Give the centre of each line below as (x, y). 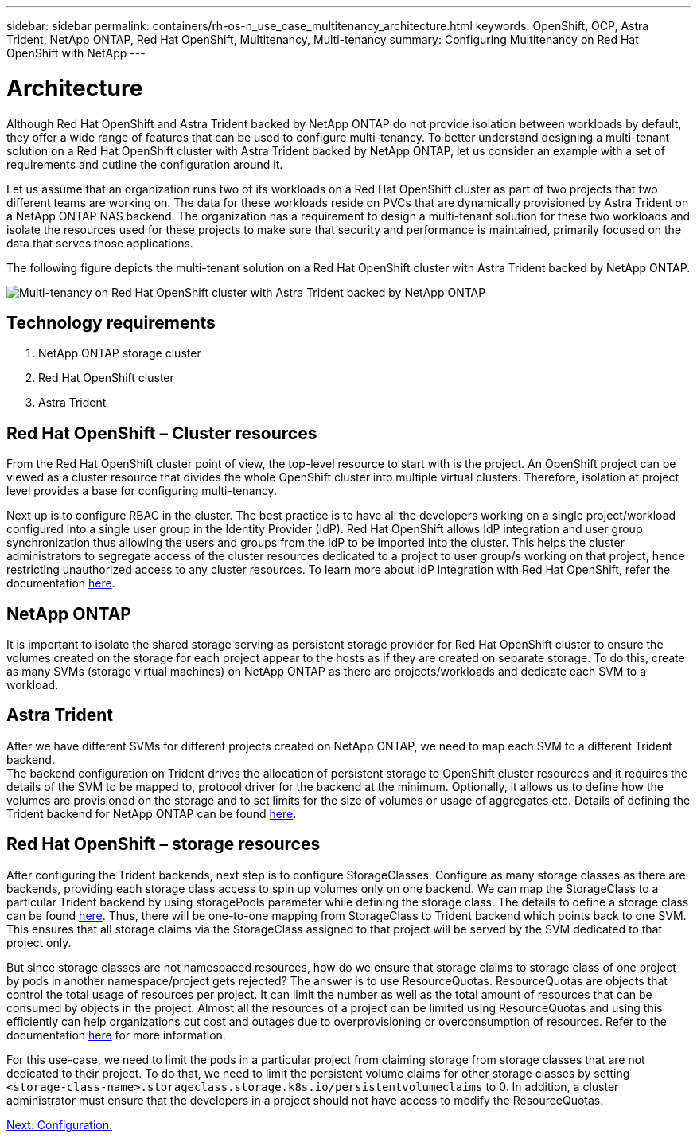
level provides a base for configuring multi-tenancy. (142, 491)
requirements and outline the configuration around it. (145, 164)
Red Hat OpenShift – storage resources (164, 844)
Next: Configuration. (59, 1124)
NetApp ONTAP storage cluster (120, 353)
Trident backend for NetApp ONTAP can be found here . (152, 813)
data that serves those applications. (100, 243)
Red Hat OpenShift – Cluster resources (162, 433)
